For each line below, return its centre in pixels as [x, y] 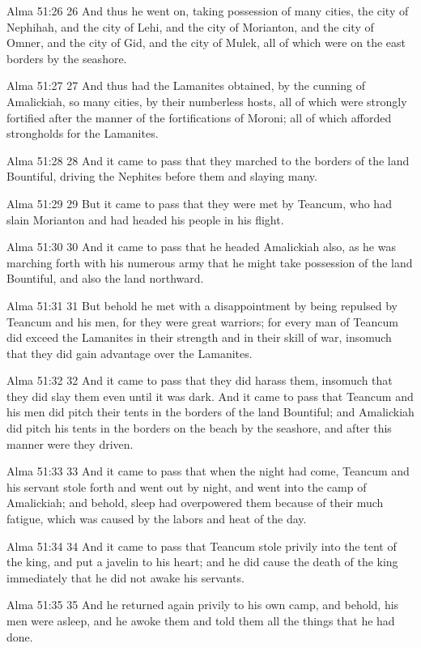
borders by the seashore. [67, 58]
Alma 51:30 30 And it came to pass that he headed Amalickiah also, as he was [201, 247]
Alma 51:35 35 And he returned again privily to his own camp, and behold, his [203, 605]
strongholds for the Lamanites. [83, 133]
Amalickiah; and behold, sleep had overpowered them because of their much [195, 503]
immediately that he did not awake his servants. [125, 577]
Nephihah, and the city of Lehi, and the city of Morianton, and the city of [190, 26]
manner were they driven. [70, 443]
